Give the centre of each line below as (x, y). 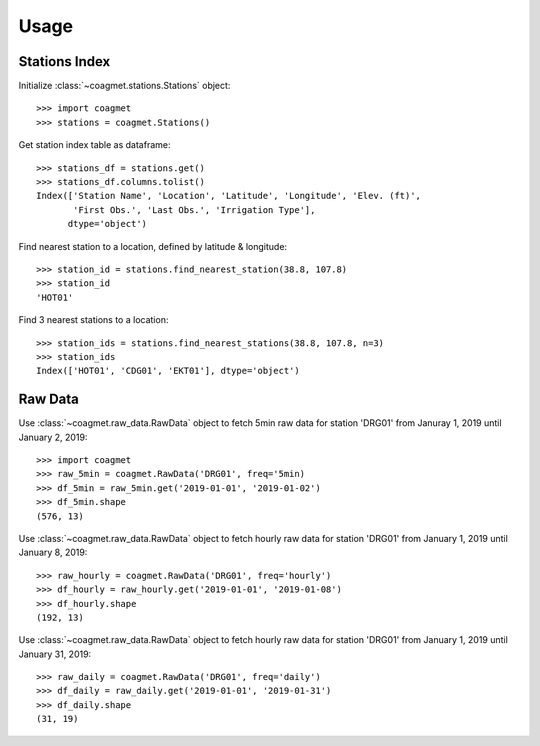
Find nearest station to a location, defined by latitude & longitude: (153, 246)
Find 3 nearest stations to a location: (93, 320)
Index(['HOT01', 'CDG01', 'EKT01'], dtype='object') (168, 371)
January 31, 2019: (55, 654)
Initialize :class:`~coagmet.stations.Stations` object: (124, 86)
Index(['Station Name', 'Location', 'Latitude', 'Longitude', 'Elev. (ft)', (229, 196)
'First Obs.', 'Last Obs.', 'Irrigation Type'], (194, 209)
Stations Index (64, 61)
